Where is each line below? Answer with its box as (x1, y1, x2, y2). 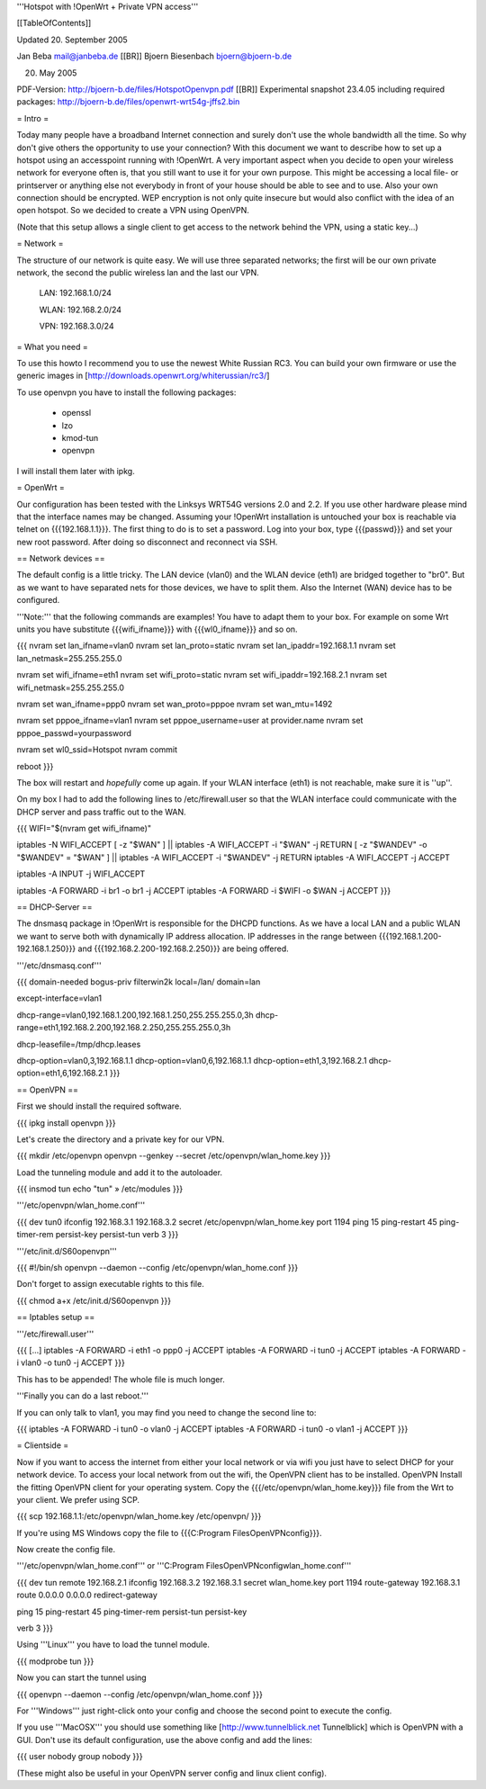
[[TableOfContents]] (16, 18, 92, 29)
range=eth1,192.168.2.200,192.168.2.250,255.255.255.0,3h (16, 1022, 231, 1033)
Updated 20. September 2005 (16, 34, 128, 45)
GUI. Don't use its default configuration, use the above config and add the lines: (16, 1734, 312, 1745)
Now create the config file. (16, 1544, 116, 1555)
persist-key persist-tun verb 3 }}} (55, 1229, 179, 1240)
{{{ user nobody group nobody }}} (16, 1751, 143, 1762)
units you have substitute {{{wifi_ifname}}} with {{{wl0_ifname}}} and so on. (16, 624, 298, 634)
